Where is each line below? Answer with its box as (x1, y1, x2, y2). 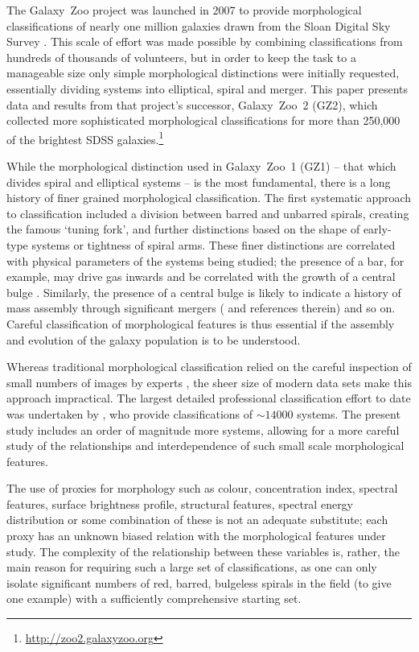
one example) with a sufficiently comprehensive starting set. (6, 590, 302, 607)
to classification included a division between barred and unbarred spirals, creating (6, 204, 409, 221)
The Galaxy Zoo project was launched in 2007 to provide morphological (6, 2, 362, 18)
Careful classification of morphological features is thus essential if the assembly (6, 315, 395, 332)
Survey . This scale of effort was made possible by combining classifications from (6, 33, 403, 50)
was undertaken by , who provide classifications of (6, 405, 253, 422)
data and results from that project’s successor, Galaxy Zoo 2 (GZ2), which (6, 96, 378, 113)
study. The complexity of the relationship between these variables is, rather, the (6, 543, 400, 559)
